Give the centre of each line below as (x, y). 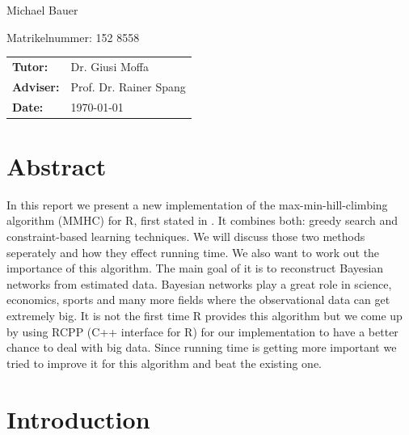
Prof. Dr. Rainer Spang (128, 86)
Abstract (57, 165)
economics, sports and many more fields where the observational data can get (198, 300)
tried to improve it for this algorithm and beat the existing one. (164, 363)
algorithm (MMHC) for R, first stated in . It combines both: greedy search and (202, 220)
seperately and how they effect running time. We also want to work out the (193, 252)
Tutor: (30, 66)
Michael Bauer (42, 10)
